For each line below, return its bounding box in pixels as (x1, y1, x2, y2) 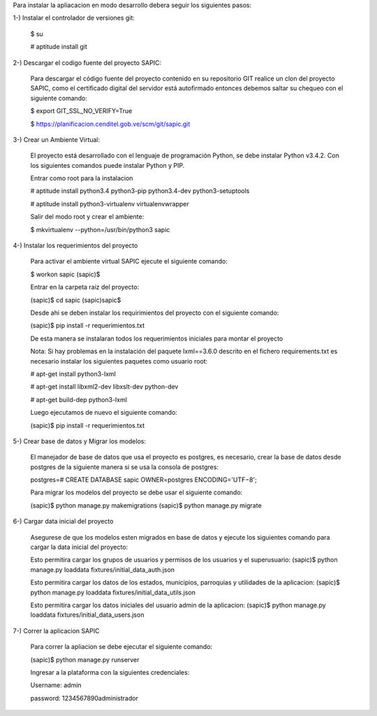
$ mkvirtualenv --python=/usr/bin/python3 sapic (30, 225, 170, 234)
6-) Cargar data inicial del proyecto (13, 517, 114, 526)
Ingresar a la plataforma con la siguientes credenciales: (30, 668, 190, 676)
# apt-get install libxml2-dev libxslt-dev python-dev (30, 382, 179, 391)
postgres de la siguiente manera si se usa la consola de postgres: (30, 462, 219, 471)
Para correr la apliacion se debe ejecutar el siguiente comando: (30, 643, 213, 651)
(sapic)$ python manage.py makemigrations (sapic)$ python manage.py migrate (30, 501, 262, 510)
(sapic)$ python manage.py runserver (30, 655, 140, 664)
